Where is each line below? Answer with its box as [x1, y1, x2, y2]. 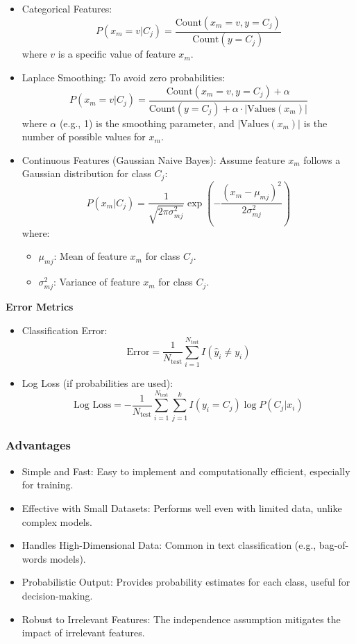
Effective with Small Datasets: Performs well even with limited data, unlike [22, 500, 342, 515]
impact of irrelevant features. [22, 625, 145, 640]
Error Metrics [6, 299, 74, 314]
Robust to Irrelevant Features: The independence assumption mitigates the [22, 611, 341, 626]
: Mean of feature [53, 249, 127, 263]
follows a [303, 152, 341, 167]
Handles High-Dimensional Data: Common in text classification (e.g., [22, 538, 316, 552]
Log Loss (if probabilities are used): [22, 376, 173, 390]
